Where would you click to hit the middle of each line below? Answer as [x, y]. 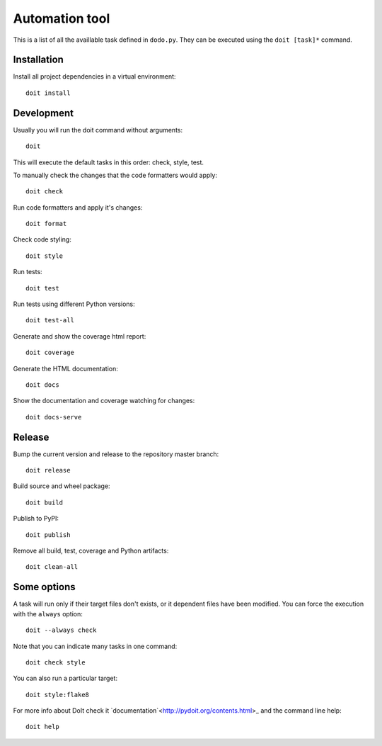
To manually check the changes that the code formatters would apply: [115, 175]
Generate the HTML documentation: [65, 368]
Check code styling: [42, 239]
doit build [45, 502]
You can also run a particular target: [65, 678]
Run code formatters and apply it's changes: [78, 207]
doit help [42, 727]
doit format [46, 224]
